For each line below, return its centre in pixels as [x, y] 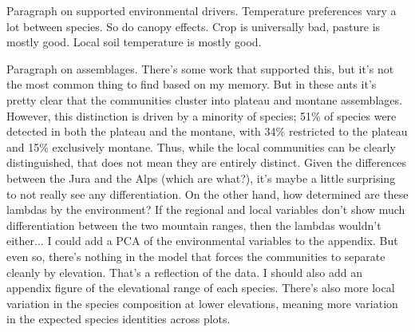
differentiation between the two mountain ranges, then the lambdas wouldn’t [194, 225]
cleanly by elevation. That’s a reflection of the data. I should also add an [184, 272]
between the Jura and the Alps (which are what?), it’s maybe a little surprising [201, 178]
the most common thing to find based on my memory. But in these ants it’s [192, 84]
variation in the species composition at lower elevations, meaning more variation [202, 303]
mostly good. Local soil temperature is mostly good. [134, 42]
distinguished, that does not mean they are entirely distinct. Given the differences [207, 162]
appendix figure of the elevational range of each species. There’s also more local [201, 288]
